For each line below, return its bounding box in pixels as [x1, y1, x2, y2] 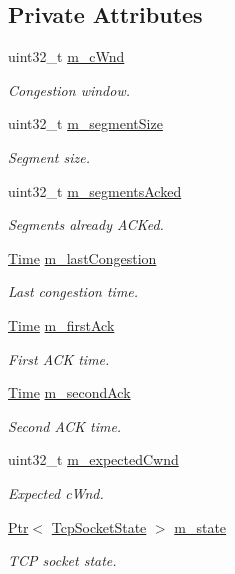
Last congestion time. [8, 281, 139, 302]
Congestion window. [8, 79, 130, 100]
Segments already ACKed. [8, 214, 164, 235]
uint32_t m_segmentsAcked [8, 180, 182, 201]
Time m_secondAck [8, 382, 131, 403]
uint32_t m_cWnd [8, 46, 125, 67]
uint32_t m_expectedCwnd [8, 449, 179, 470]
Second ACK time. [8, 415, 122, 436]
